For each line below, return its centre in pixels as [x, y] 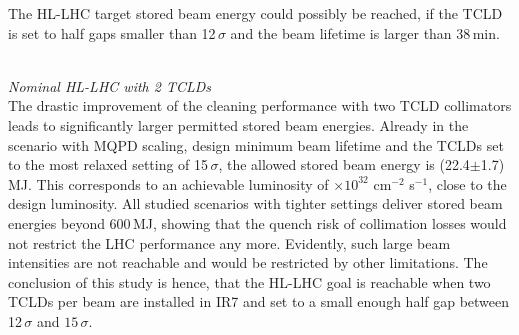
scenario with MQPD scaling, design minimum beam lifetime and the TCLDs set [256, 144]
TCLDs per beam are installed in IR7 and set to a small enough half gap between [259, 301]
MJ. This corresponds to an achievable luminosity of [168, 183]
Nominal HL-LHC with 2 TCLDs [110, 85]
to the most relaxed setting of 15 [108, 164]
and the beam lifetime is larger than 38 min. [365, 32]
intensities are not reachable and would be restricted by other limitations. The [248, 262]
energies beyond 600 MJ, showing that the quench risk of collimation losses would [257, 222]
